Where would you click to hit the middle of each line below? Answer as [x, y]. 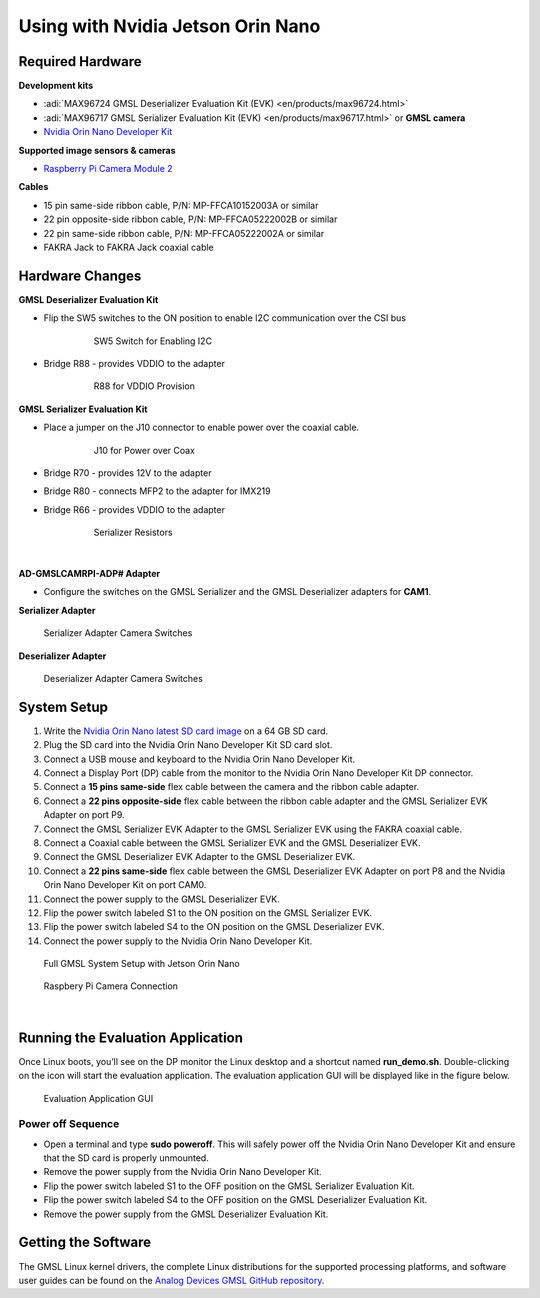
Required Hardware [80, 61]
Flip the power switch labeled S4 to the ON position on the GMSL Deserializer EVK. [214, 927]
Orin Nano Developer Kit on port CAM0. [125, 885]
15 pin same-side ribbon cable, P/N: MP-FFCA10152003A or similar [181, 205]
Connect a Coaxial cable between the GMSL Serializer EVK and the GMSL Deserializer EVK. [232, 842]
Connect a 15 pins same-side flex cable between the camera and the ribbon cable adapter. [231, 787]
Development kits [56, 86]
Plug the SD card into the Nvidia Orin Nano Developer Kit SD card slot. [188, 745]
